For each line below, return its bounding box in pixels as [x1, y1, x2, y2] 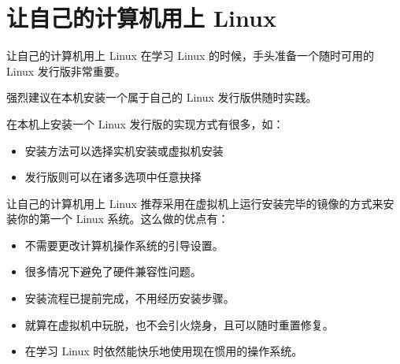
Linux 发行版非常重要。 [6, 62, 126, 79]
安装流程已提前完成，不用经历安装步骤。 [24, 290, 235, 306]
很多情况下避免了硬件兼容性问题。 [24, 263, 202, 280]
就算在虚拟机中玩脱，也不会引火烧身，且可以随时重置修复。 [24, 316, 334, 332]
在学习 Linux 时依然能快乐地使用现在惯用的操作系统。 [24, 343, 303, 359]
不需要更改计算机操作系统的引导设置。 [24, 236, 224, 253]
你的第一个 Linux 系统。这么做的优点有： [17, 210, 229, 227]
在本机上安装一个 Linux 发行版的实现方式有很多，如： [6, 115, 284, 132]
